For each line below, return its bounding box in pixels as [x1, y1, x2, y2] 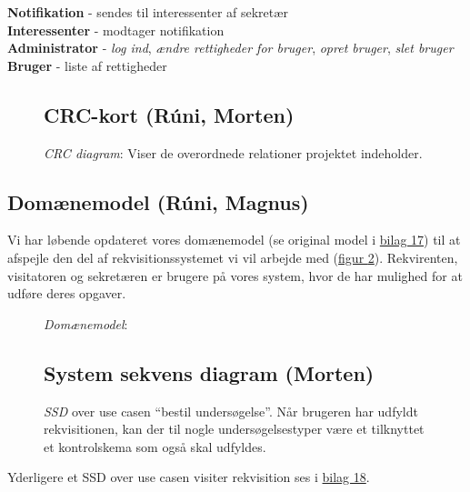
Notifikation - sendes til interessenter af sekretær [7, 3, 288, 21]
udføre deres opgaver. [7, 284, 126, 303]
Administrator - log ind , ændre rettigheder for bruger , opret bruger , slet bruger [7, 38, 454, 57]
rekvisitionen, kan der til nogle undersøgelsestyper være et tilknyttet [44, 419, 425, 438]
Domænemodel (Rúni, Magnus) [7, 187, 309, 216]
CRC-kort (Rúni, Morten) [44, 100, 295, 128]
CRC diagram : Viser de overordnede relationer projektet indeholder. [44, 143, 423, 162]
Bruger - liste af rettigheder [7, 55, 167, 75]
